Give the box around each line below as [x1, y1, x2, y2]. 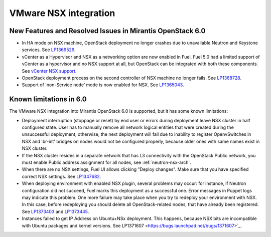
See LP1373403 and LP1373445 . [22, 208, 89, 214]
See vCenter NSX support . [22, 68, 77, 74]
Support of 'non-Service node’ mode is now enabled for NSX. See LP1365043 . [22, 82, 184, 88]
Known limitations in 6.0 [9, 95, 87, 104]
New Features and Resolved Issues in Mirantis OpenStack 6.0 [9, 27, 206, 35]
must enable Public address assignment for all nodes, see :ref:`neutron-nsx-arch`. [22, 159, 192, 165]
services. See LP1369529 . [22, 47, 76, 53]
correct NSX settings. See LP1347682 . [22, 173, 101, 179]
